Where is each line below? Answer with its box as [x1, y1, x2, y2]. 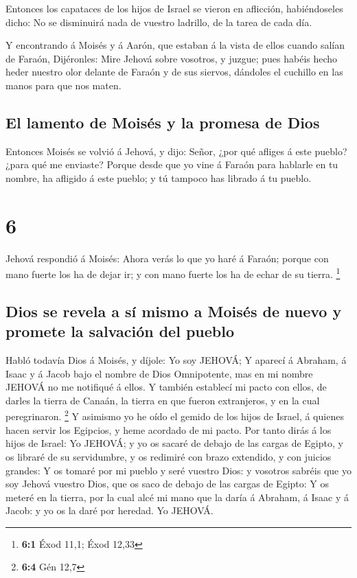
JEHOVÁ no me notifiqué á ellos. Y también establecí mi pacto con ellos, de [5, 380, 327, 394]
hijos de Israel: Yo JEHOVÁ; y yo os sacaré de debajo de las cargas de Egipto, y [5, 436, 343, 450]
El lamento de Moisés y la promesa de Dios [5, 111, 320, 132]
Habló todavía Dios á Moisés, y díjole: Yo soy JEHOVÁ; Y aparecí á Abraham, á [5, 353, 347, 367]
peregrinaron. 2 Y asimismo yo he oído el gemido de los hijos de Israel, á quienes [5, 407, 344, 424]
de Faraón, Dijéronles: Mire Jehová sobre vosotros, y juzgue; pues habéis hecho [5, 51, 338, 65]
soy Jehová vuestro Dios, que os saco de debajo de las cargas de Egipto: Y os [5, 476, 329, 491]
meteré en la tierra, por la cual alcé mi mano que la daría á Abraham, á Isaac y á [5, 489, 349, 504]
